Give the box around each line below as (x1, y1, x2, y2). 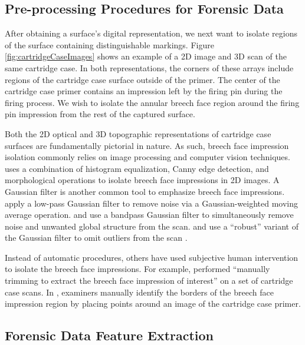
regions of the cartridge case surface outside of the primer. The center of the (5, 73, 280, 85)
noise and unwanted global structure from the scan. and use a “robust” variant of (5, 220, 299, 232)
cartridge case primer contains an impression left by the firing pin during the (5, 85, 283, 97)
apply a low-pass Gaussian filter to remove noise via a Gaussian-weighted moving (5, 197, 298, 209)
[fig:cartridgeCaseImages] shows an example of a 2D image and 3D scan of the (5, 50, 287, 62)
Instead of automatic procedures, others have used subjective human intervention (5, 251, 299, 263)
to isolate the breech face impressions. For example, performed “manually (5, 263, 270, 275)
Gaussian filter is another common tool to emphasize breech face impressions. (5, 185, 285, 197)
